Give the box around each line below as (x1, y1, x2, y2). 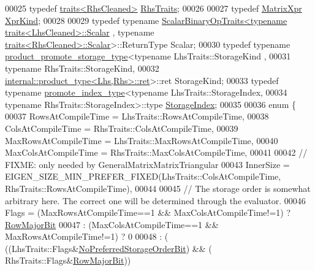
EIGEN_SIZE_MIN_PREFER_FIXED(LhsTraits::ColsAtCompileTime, (5, 170, 281, 183)
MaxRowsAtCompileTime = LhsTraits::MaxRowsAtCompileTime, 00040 (5, 134, 278, 147)
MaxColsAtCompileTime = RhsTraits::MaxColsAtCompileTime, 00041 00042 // (5, 146, 308, 159)
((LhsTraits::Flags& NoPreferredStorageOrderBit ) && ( (5, 242, 212, 254)
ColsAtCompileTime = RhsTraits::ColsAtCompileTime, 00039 (5, 121, 238, 134)
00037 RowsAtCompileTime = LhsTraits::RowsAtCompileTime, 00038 (5, 110, 269, 123)
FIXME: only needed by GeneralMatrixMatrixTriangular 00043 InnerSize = (5, 158, 290, 170)
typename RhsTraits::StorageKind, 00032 (5, 61, 159, 74)
